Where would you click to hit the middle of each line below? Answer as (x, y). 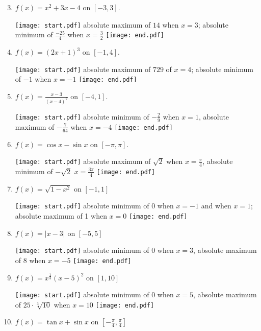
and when (216, 206)
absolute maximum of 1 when (61, 216)
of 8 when (30, 260)
